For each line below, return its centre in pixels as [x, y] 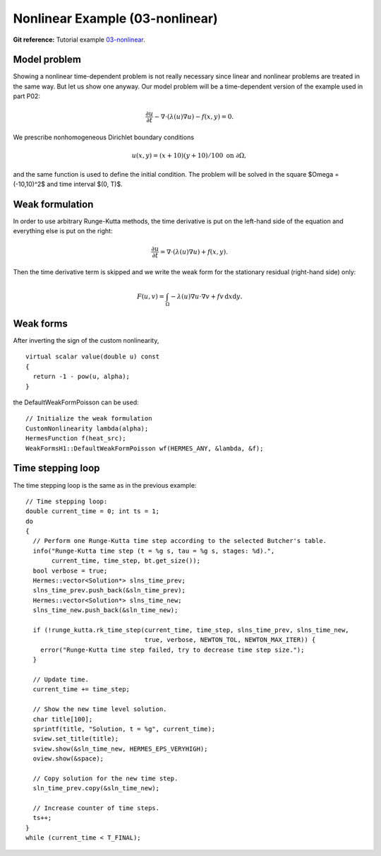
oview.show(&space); [68, 759]
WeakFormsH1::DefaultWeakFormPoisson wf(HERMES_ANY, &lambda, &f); [145, 448]
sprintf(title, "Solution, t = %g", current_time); [124, 729]
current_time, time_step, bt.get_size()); [126, 561]
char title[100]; [63, 719]
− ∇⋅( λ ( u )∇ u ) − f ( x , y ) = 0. [194, 116]
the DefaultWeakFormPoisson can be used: [76, 402]
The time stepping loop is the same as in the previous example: [105, 485]
